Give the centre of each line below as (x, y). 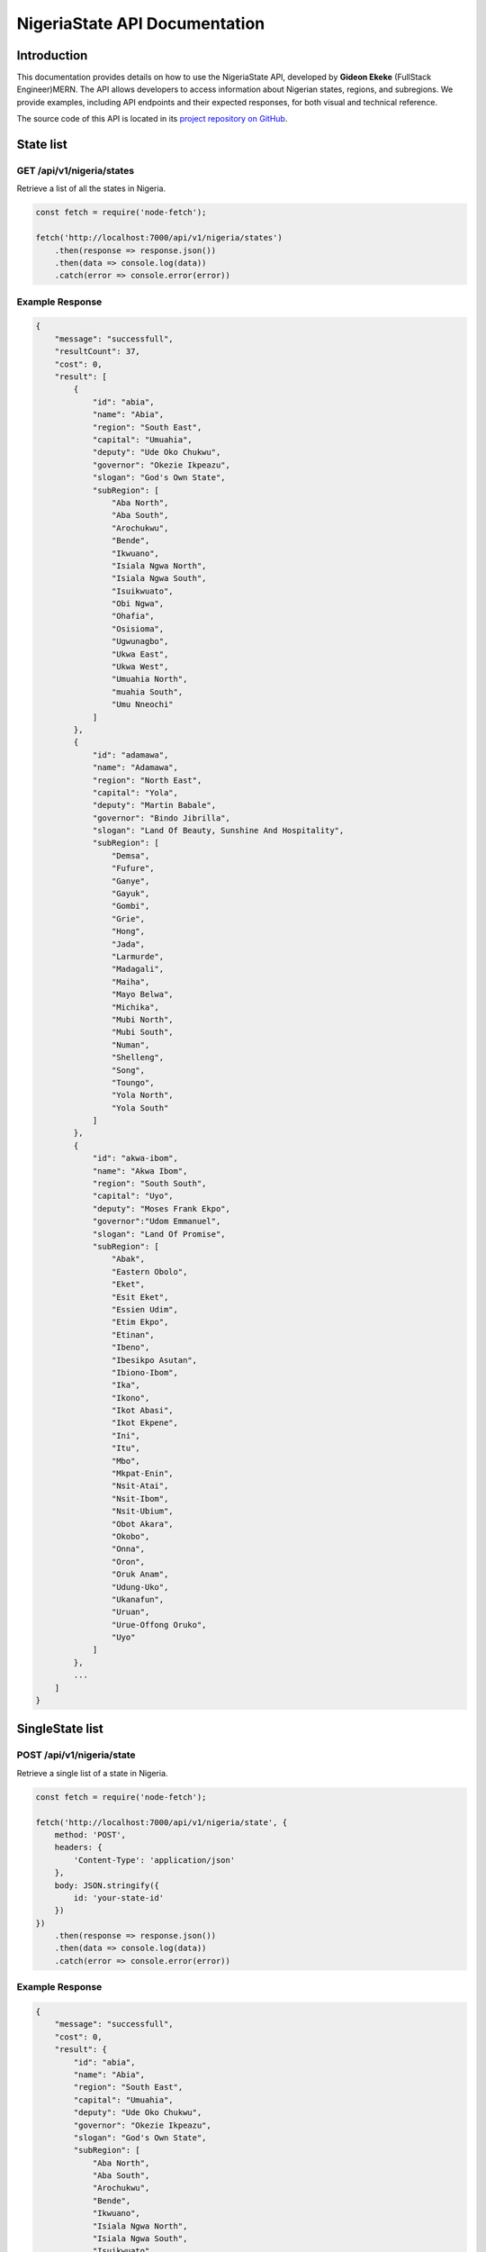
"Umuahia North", (149, 679)
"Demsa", (130, 855)
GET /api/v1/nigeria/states (76, 171)
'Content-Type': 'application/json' (154, 1860)
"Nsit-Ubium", (143, 1512)
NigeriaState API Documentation (141, 23)
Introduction (52, 55)
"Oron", (128, 1562)
